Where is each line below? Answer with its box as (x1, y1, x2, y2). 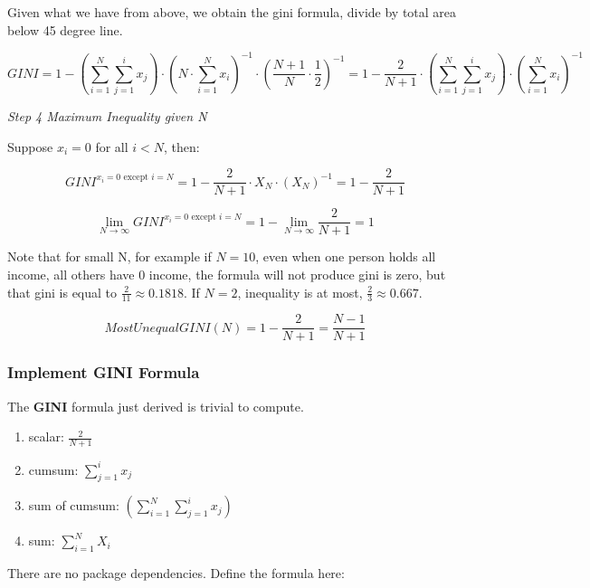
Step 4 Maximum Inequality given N (7, 107, 207, 126)
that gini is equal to (7, 282, 118, 301)
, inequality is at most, (237, 282, 363, 301)
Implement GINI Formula (7, 361, 200, 384)
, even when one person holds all (255, 247, 436, 266)
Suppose (7, 137, 53, 156)
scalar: (28, 427, 64, 446)
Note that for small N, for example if (7, 247, 212, 266)
